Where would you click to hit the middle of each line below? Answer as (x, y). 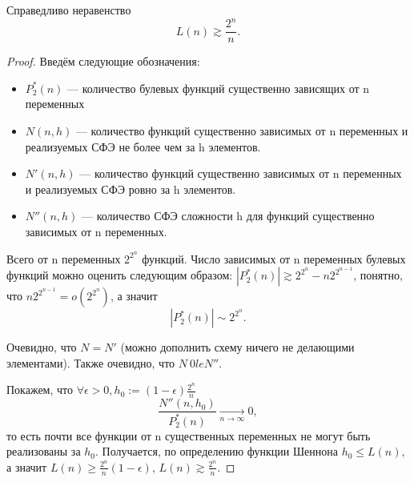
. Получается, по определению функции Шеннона (217, 451)
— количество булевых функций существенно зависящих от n (219, 88)
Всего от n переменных (64, 258)
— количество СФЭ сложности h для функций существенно (228, 216)
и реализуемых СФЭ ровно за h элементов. (131, 189)
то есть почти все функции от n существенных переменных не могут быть (189, 435)
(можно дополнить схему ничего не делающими (237, 347)
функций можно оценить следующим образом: (120, 275)
